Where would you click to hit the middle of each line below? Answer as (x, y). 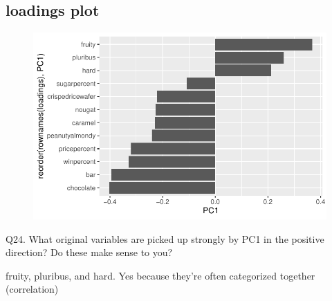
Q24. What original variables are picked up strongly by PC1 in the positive (165, 238)
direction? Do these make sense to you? (89, 252)
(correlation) (32, 289)
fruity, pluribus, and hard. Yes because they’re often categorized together (160, 275)
